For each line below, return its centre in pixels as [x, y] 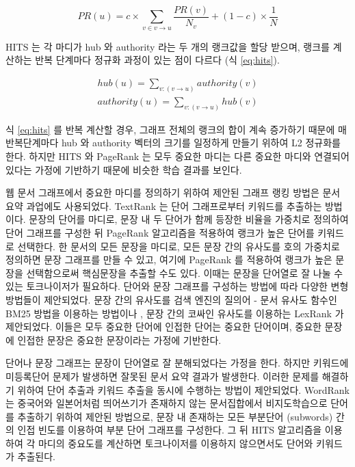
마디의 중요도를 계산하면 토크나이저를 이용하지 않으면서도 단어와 [175, 443]
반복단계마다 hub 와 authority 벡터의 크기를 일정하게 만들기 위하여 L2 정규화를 [173, 143]
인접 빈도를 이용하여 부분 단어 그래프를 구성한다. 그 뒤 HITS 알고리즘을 [170, 430]
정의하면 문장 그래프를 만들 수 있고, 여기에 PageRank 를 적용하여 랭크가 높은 [169, 259]
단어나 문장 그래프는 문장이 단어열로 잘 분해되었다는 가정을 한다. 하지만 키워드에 [177, 363]
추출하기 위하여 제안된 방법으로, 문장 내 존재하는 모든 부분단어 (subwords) [175, 416]
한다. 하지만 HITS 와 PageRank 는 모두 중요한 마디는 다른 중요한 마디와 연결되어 [177, 156]
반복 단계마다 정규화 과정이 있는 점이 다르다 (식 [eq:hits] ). [157, 60]
